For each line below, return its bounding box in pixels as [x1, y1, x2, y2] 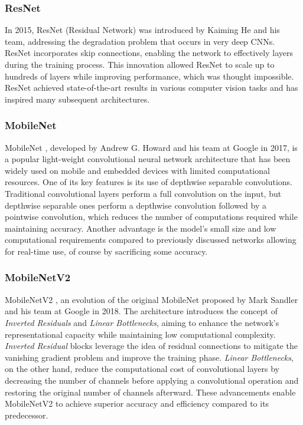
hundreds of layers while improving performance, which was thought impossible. [5, 70, 294, 82]
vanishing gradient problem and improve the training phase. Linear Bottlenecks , [5, 351, 294, 363]
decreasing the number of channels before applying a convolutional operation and [5, 374, 299, 386]
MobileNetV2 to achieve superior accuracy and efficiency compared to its [5, 397, 269, 410]
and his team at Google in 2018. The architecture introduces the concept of [5, 305, 278, 317]
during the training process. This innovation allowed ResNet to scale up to [5, 58, 275, 70]
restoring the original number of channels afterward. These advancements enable [5, 386, 296, 398]
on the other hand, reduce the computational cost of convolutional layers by [5, 363, 280, 375]
